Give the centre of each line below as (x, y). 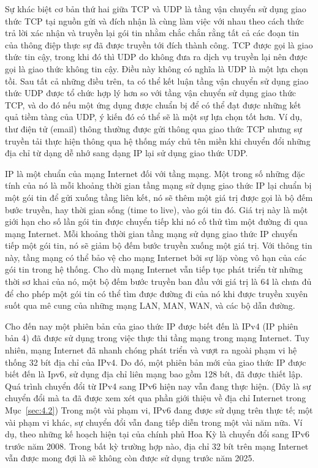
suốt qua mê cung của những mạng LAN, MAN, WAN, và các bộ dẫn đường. (150, 305)
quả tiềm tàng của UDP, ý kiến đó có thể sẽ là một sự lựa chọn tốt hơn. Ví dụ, (154, 117)
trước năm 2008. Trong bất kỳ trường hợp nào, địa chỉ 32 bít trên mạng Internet (157, 446)
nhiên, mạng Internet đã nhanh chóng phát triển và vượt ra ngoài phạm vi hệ (151, 350)
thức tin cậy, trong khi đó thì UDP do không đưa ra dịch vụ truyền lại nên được (156, 57)
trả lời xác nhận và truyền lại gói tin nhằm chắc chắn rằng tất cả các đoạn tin (152, 33)
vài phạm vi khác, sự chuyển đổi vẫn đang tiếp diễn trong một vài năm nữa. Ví (154, 422)
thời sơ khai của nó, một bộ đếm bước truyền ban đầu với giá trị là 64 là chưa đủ (158, 281)
